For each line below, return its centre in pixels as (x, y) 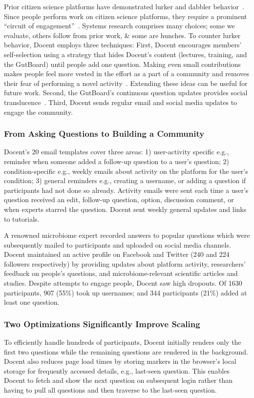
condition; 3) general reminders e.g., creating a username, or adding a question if (125, 180)
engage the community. (38, 112)
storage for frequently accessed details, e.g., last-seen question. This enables (117, 370)
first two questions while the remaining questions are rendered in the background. (126, 351)
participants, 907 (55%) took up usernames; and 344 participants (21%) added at (126, 292)
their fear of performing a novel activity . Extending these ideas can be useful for (126, 83)
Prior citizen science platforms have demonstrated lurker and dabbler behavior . (124, 6)
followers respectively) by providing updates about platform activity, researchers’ (125, 263)
